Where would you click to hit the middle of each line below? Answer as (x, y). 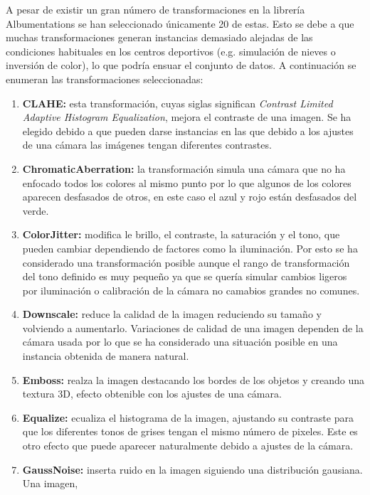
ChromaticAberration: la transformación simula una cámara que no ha (184, 168)
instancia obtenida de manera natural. (106, 356)
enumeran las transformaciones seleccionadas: (105, 79)
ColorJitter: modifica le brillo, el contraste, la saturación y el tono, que (181, 234)
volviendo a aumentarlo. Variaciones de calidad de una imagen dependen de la (193, 328)
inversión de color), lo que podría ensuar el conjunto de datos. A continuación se (181, 65)
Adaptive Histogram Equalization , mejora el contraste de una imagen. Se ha (187, 117)
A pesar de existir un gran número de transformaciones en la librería (155, 9)
